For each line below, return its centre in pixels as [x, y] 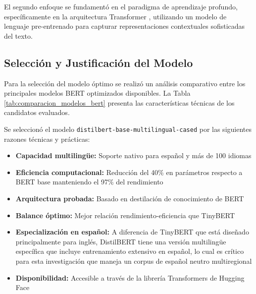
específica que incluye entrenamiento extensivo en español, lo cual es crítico [130, 251]
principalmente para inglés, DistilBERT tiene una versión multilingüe [121, 241]
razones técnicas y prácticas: [47, 139]
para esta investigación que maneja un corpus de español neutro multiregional [134, 261]
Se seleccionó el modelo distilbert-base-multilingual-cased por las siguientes [128, 129]
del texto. [18, 35]
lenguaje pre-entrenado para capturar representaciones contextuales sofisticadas [125, 26]
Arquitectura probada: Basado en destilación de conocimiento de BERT [130, 198]
